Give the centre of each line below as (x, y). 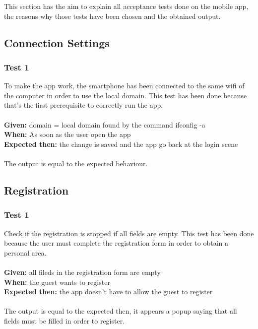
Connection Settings (57, 42)
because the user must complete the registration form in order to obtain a (116, 243)
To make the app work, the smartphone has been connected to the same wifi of (124, 86)
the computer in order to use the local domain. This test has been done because (126, 95)
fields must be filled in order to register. (64, 320)
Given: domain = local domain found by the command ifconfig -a (105, 124)
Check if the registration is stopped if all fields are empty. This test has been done (129, 233)
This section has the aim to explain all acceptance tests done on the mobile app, (126, 6)
